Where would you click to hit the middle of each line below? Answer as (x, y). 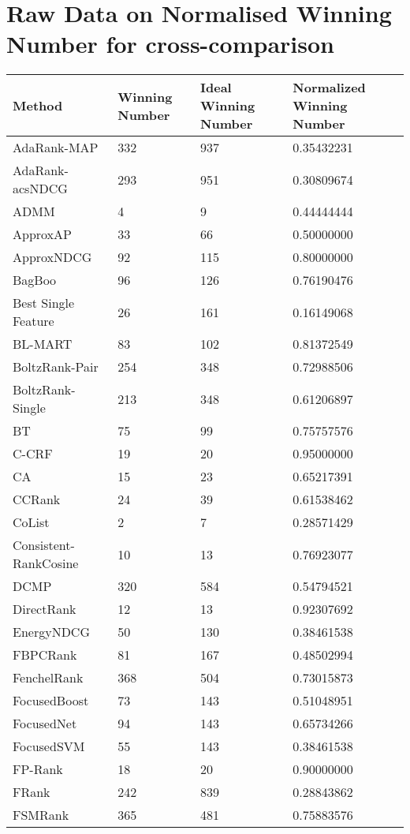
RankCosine (46, 563)
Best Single (44, 303)
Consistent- (44, 545)
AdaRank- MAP (56, 148)
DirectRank (45, 609)
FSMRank (41, 815)
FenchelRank (48, 678)
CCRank (37, 499)
